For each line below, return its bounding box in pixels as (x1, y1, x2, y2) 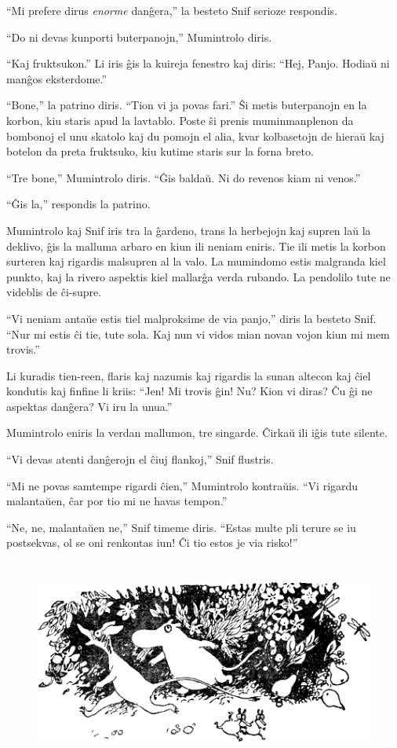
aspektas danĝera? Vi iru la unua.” (6, 398, 173, 414)
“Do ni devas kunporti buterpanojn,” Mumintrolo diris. (6, 28, 272, 45)
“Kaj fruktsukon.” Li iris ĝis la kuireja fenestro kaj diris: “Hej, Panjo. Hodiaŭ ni (6, 55, 390, 71)
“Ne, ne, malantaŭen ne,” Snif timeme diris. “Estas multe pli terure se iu (6, 519, 356, 535)
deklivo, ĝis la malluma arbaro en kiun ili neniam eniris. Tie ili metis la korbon (6, 237, 386, 254)
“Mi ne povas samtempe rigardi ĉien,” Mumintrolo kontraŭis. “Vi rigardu (6, 477, 359, 493)
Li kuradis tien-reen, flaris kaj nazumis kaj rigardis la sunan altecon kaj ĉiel (6, 367, 371, 383)
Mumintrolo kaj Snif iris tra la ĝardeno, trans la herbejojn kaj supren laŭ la (6, 222, 371, 238)
